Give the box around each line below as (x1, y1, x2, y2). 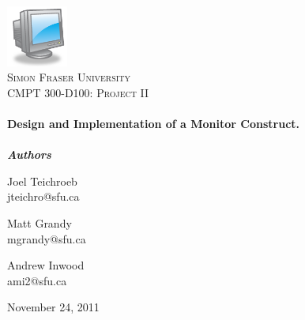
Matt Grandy (7, 214, 72, 231)
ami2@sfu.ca (7, 272, 67, 288)
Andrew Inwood (7, 257, 85, 273)
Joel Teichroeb (7, 172, 77, 189)
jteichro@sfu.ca (7, 188, 80, 205)
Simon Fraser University (7, 69, 131, 85)
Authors (7, 146, 51, 163)
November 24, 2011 (7, 299, 100, 315)
